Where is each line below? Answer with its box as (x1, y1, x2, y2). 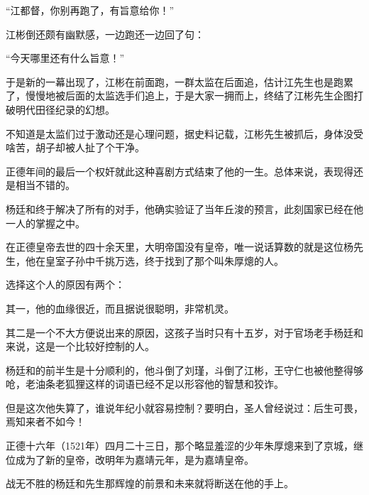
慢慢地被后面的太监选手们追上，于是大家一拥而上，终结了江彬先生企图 (25, 88, 353, 103)
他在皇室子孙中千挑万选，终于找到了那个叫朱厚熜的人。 (25, 253, 284, 268)
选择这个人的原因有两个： (6, 277, 125, 292)
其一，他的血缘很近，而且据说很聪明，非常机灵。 (6, 300, 234, 315)
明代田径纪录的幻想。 (15, 102, 115, 116)
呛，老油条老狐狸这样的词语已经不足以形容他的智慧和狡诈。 (6, 376, 284, 391)
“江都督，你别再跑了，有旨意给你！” (6, 3, 175, 17)
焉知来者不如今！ (6, 414, 85, 429)
